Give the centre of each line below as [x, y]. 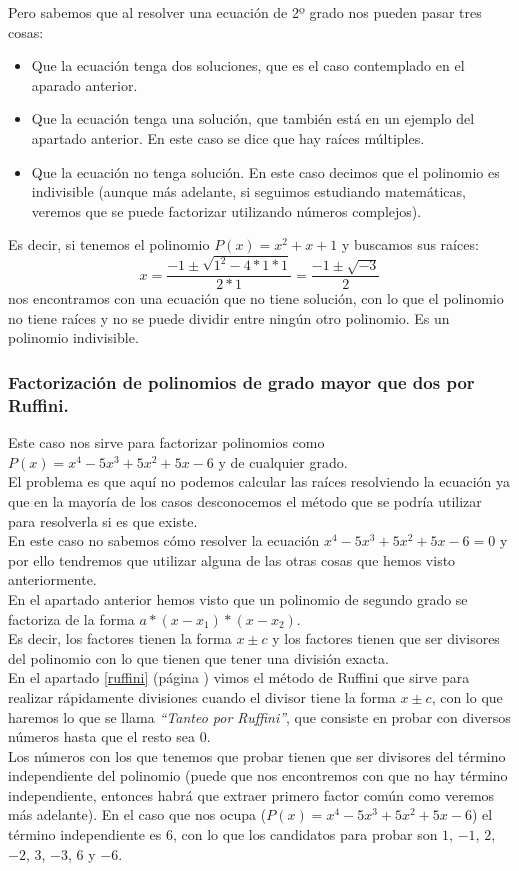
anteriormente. [52, 579]
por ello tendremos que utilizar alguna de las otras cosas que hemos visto [232, 559]
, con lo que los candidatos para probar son [305, 834]
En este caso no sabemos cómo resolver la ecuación [164, 540]
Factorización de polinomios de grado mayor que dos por [241, 381]
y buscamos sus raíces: [410, 244]
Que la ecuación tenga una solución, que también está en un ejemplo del [253, 118]
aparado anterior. [84, 84]
